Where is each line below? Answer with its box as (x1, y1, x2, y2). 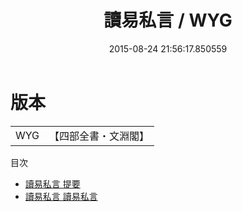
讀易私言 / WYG (103, 9, 233, 32)
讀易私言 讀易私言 (24, 190, 98, 202)
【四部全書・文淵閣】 (49, 129, 150, 143)
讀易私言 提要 (24, 177, 81, 190)
